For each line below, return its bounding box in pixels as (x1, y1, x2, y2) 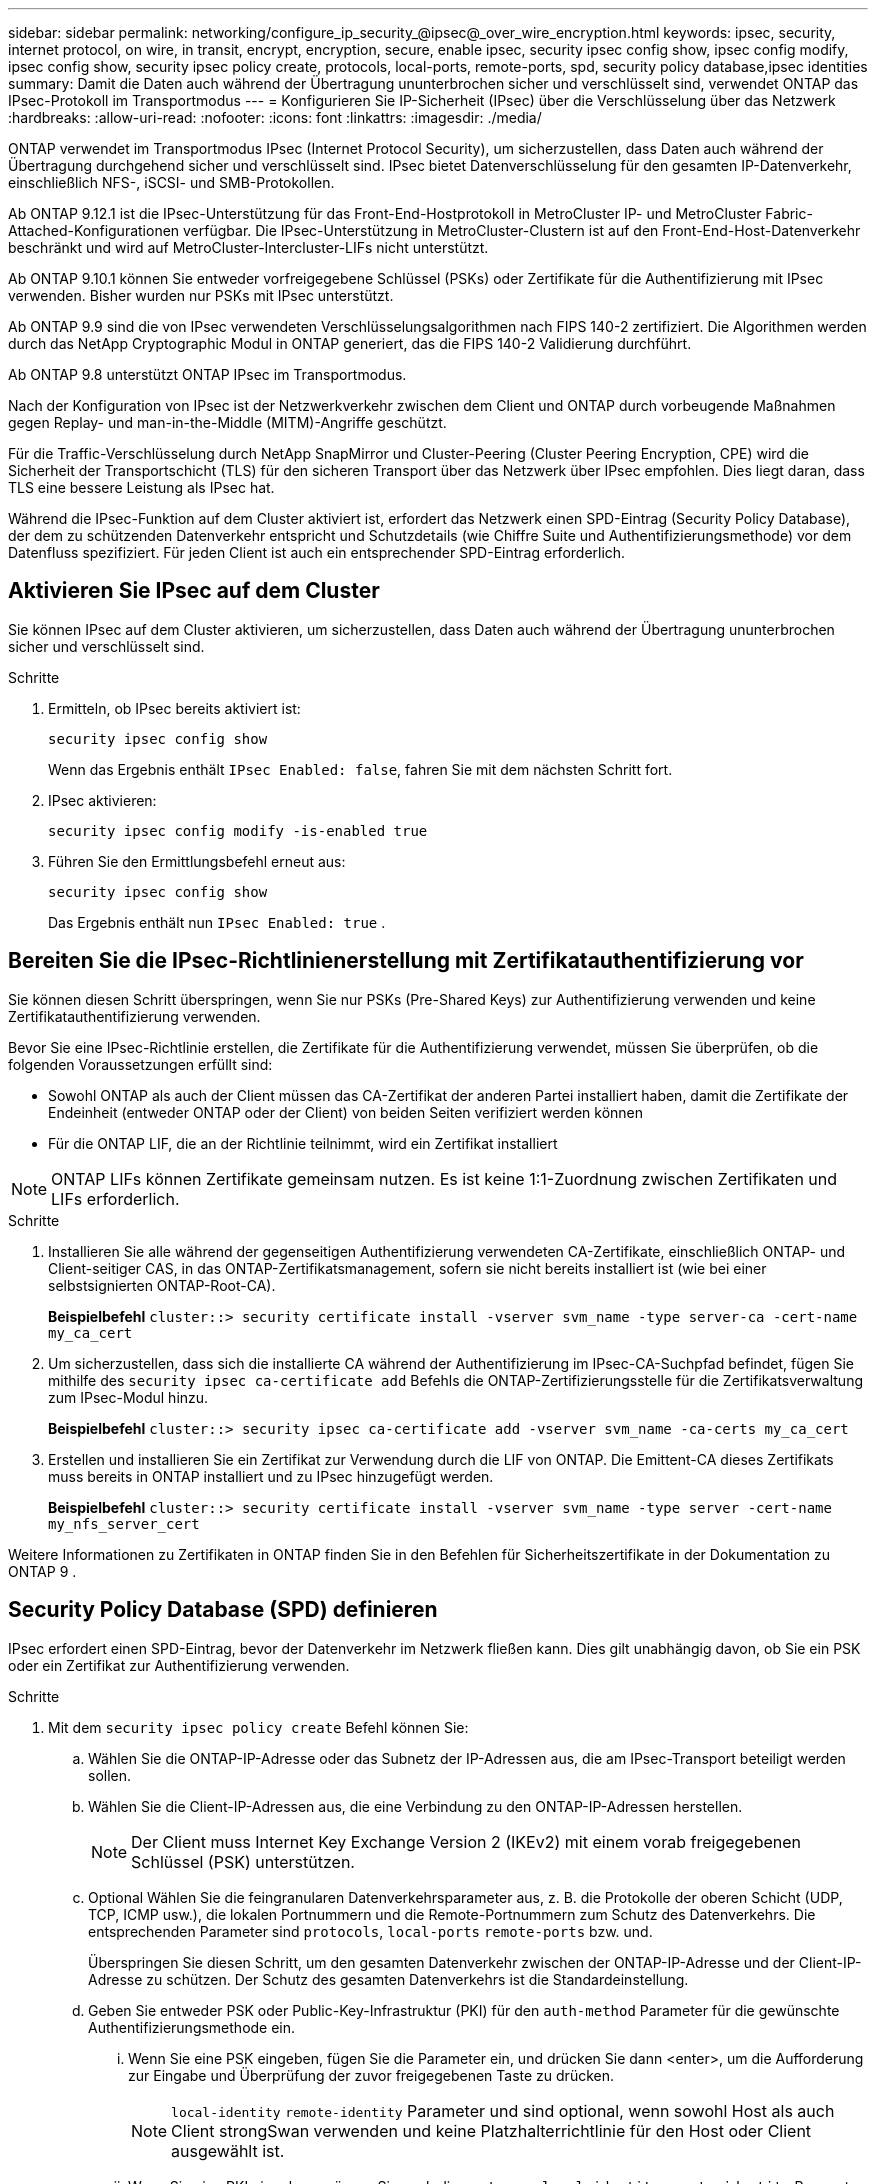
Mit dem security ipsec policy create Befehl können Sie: (48, 1718, 469, 1736)
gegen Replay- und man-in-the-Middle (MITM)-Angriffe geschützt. (8, 414, 447, 431)
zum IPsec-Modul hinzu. (48, 1388, 209, 1406)
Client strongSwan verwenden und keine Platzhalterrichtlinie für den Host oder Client (171, 2120, 812, 2141)
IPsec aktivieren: (48, 791, 157, 809)
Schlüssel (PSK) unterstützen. (131, 1851, 355, 1872)
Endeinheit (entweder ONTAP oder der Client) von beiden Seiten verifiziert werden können (48, 1103, 644, 1121)
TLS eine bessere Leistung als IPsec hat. (8, 479, 275, 496)
